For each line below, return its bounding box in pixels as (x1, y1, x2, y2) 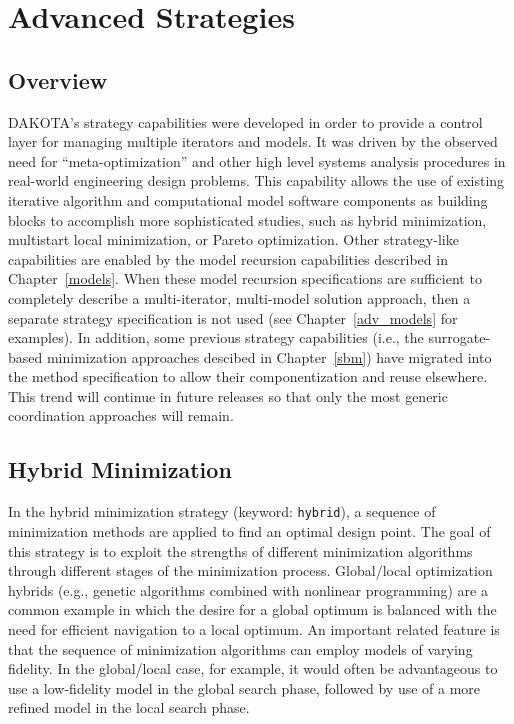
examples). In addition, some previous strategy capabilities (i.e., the (8, 327, 424, 348)
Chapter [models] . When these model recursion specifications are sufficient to (8, 268, 482, 289)
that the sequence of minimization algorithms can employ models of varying (8, 638, 473, 659)
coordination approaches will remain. (8, 405, 234, 426)
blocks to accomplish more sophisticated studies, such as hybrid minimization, (8, 209, 487, 230)
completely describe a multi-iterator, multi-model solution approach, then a (8, 287, 471, 308)
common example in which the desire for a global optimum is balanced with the (8, 599, 497, 620)
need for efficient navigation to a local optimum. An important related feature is (8, 618, 500, 639)
